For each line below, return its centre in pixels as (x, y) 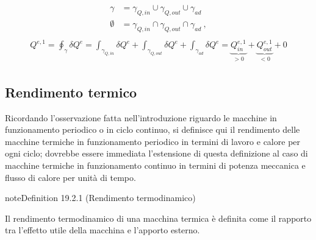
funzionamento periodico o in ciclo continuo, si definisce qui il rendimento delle (153, 129)
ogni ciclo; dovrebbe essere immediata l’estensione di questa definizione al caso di (156, 153)
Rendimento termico (71, 92)
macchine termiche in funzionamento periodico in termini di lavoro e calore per (153, 141)
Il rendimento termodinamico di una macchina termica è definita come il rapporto (158, 218)
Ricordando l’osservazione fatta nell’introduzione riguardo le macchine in (141, 117)
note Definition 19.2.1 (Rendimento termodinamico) (100, 198)
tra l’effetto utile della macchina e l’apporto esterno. (102, 230)
